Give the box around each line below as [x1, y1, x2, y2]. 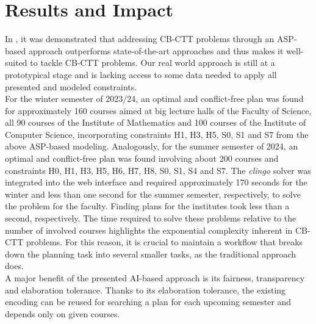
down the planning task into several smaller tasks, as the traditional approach [5, 247, 296, 260]
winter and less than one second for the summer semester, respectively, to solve [5, 187, 301, 200]
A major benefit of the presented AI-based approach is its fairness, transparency [5, 272, 305, 284]
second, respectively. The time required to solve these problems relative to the [5, 212, 296, 225]
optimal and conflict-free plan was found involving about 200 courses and [5, 152, 279, 165]
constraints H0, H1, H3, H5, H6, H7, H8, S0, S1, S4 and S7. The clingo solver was [5, 164, 311, 176]
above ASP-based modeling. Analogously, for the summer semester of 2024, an [5, 140, 298, 153]
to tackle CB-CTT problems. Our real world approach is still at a [30, 56, 275, 69]
